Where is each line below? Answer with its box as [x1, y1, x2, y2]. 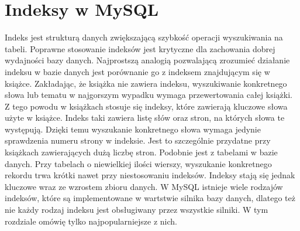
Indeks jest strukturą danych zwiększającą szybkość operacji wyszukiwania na [5, 31, 283, 43]
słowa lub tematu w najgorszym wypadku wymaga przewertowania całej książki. [5, 89, 292, 101]
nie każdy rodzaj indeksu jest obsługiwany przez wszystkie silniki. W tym [5, 203, 268, 216]
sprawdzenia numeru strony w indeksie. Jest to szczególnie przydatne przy [5, 134, 271, 147]
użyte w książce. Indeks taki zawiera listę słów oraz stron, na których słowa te [5, 111, 285, 124]
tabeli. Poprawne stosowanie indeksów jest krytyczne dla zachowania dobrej [5, 42, 275, 55]
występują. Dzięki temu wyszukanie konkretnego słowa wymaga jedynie [5, 123, 261, 135]
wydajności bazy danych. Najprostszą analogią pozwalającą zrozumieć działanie [5, 54, 290, 66]
